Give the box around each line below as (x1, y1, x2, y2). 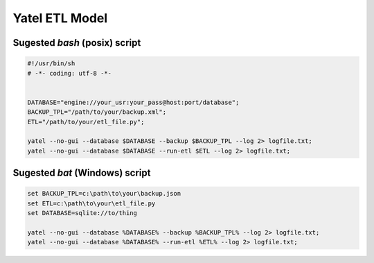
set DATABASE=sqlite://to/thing (27, 209, 138, 217)
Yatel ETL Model (12, 10, 108, 26)
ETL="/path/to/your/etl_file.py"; (27, 118, 145, 126)
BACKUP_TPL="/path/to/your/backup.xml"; (27, 108, 166, 116)
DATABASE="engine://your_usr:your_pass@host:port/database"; (27, 98, 240, 106)
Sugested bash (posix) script (12, 37, 141, 49)
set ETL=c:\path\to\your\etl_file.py (27, 199, 156, 207)
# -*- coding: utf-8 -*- (27, 69, 112, 77)
